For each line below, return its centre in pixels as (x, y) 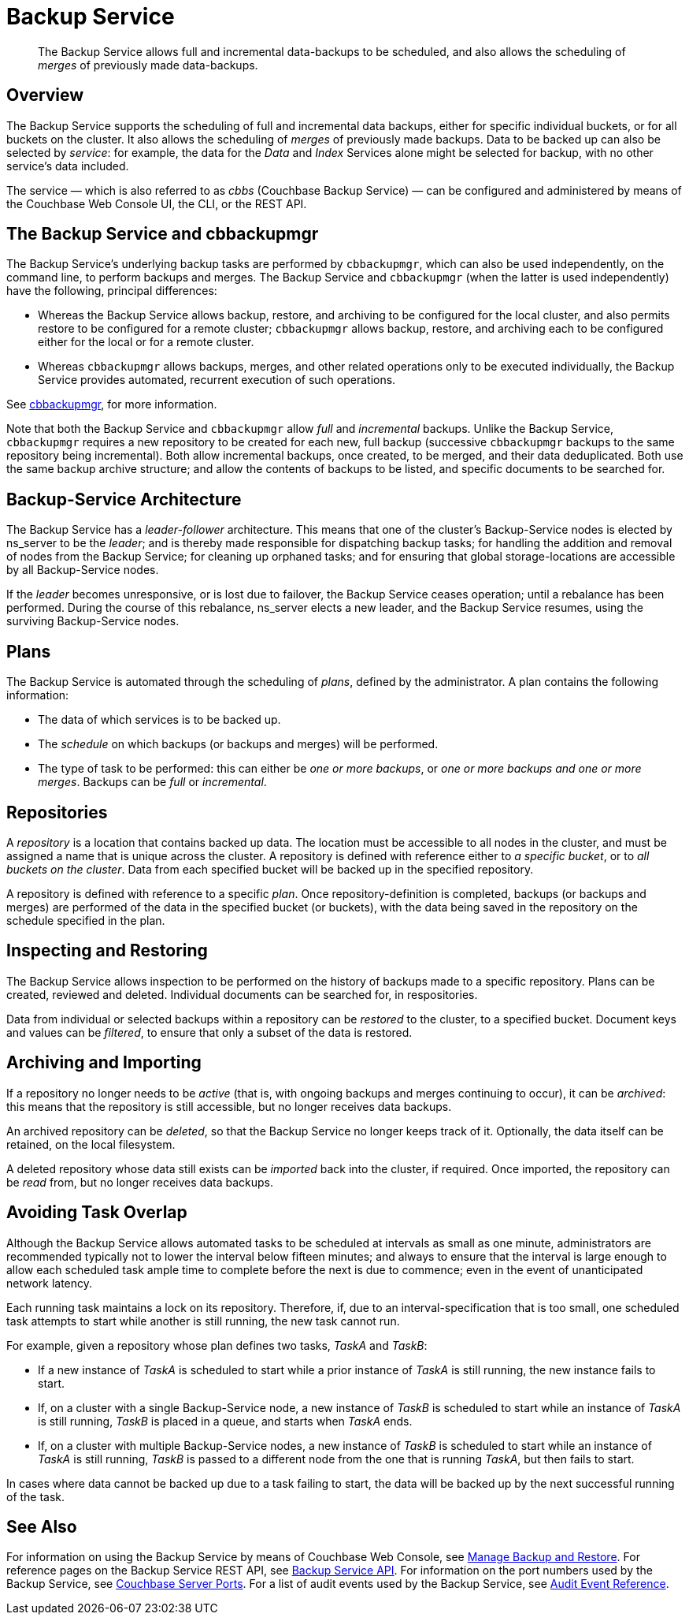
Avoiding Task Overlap (97, 1213)
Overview (45, 95)
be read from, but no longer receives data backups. (140, 1182)
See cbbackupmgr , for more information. (112, 404)
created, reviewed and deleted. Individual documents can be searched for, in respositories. (242, 994)
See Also (42, 1526)
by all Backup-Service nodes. (83, 570)
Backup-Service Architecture (124, 499)
